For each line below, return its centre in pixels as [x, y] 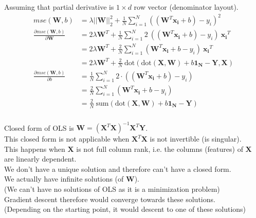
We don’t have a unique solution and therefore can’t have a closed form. [118, 169]
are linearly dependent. [40, 159]
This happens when [35, 148]
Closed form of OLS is [39, 127]
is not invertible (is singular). [196, 139]
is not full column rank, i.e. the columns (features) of [160, 148]
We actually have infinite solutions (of [64, 179]
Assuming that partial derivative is [59, 6]
